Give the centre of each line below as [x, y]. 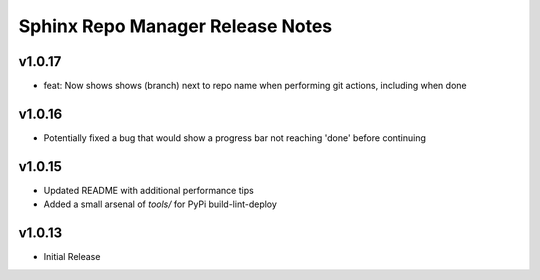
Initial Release [72, 257]
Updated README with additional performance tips [148, 190]
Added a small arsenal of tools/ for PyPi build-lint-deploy [160, 204]
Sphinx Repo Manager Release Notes [175, 26]
